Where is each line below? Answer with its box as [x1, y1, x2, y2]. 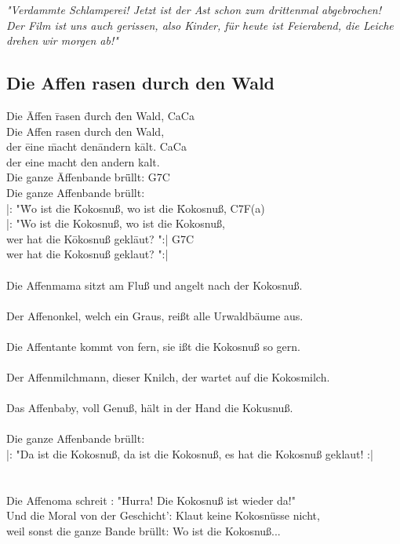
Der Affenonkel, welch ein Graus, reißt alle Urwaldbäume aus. [6, 307, 304, 323]
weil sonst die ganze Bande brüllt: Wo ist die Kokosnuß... [6, 523, 281, 539]
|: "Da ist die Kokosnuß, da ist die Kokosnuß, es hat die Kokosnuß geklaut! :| [6, 446, 373, 462]
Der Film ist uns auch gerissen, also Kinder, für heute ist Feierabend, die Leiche [6, 16, 394, 33]
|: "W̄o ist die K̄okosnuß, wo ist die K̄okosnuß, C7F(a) [6, 199, 265, 216]
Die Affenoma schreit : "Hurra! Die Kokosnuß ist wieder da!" [6, 491, 296, 508]
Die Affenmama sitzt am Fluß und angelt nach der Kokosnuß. [6, 276, 303, 293]
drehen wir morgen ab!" [6, 32, 118, 49]
